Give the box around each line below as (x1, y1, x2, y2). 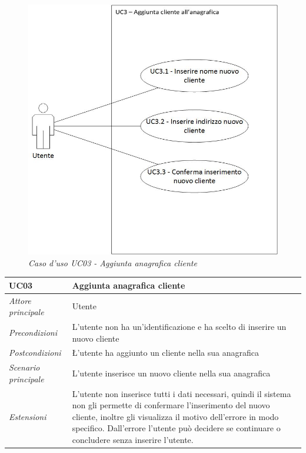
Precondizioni (9, 326, 57, 338)
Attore (9, 294, 31, 306)
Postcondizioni (9, 346, 61, 359)
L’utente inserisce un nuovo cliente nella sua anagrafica (72, 367, 271, 379)
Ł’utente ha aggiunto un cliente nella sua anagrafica (72, 346, 259, 359)
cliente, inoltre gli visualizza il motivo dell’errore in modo (72, 410, 279, 422)
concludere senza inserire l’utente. (72, 434, 194, 446)
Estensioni (9, 410, 46, 422)
